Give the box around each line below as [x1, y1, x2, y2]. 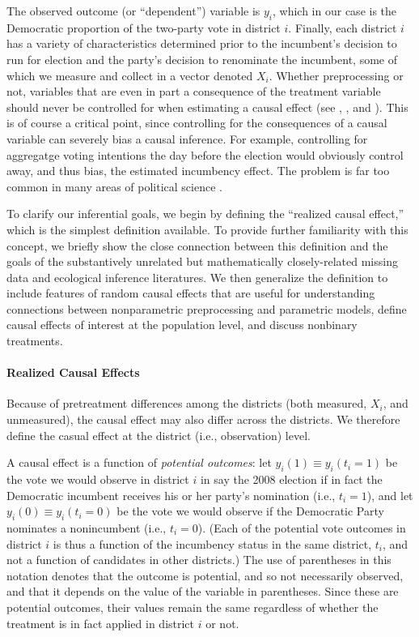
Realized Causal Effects [6, 364, 140, 381]
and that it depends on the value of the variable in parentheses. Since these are [6, 583, 399, 600]
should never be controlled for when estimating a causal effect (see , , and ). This [6, 98, 408, 115]
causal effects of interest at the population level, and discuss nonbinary [6, 316, 358, 333]
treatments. [6, 332, 63, 349]
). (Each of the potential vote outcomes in [197, 519, 406, 537]
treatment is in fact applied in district [6, 614, 195, 631]
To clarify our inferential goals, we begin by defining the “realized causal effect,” [6, 205, 404, 222]
